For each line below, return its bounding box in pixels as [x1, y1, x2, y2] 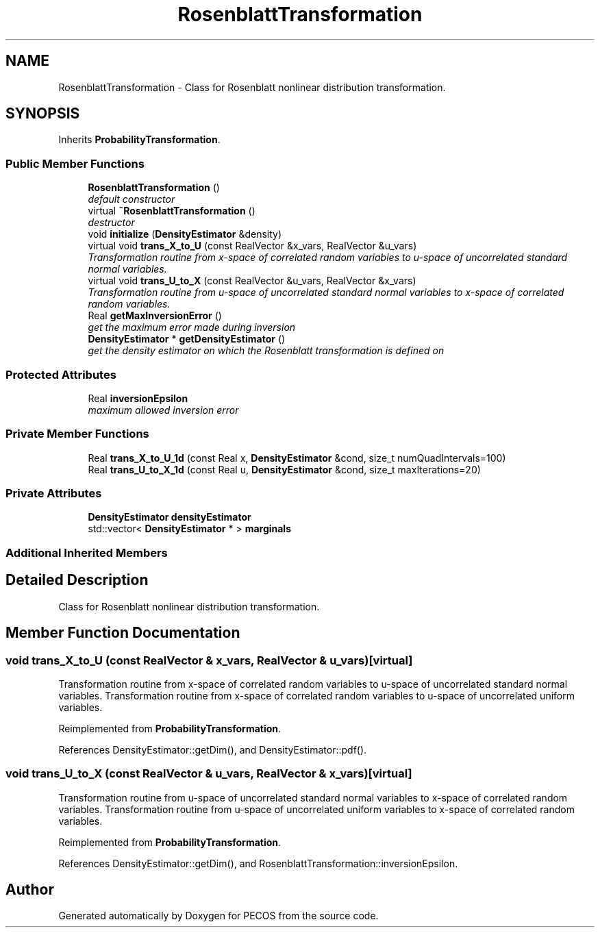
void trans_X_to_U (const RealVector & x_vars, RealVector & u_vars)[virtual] [5, 653, 413, 667]
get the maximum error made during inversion [88, 321, 296, 334]
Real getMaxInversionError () [88, 310, 222, 322]
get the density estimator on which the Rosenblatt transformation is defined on [88, 345, 445, 357]
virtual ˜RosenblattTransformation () [88, 205, 255, 217]
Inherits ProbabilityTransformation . [58, 134, 221, 146]
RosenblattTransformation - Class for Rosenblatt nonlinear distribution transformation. [58, 81, 446, 93]
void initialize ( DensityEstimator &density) [88, 228, 282, 240]
